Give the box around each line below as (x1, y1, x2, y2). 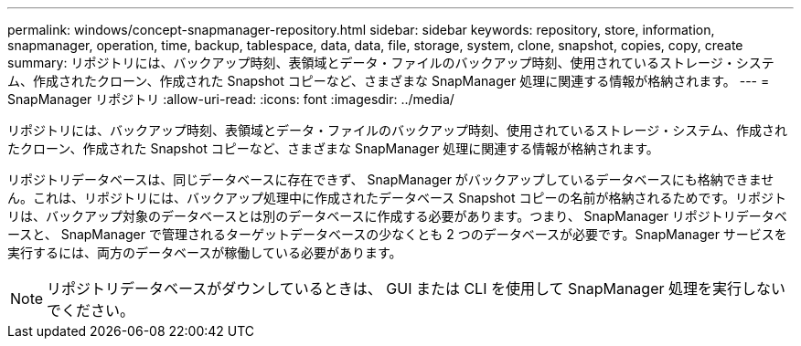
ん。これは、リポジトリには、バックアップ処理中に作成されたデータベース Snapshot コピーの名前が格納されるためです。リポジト (7, 190, 787, 205)
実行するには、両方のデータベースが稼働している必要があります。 (7, 245, 402, 260)
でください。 (47, 301, 135, 320)
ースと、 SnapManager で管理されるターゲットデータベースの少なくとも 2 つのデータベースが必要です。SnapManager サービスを (7, 226, 787, 242)
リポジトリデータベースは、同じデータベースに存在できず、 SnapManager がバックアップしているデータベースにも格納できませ (7, 172, 774, 187)
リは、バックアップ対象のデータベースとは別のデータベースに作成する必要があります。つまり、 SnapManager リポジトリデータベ (7, 208, 787, 224)
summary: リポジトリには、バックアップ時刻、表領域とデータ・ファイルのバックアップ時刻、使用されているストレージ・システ (7, 55, 774, 70)
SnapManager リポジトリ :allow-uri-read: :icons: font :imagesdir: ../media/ (7, 91, 454, 107)
